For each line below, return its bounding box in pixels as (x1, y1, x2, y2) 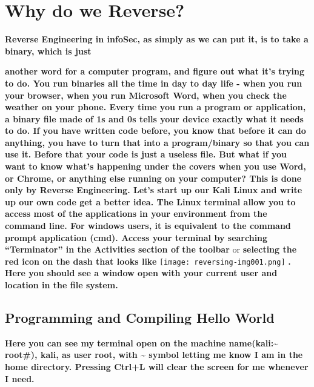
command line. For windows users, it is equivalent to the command (5, 219, 291, 232)
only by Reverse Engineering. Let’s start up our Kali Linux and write (5, 184, 302, 196)
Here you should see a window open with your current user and (5, 266, 278, 279)
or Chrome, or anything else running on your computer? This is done (5, 171, 302, 184)
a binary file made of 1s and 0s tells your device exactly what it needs (5, 112, 304, 125)
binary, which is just (5, 44, 92, 57)
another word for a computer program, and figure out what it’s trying (5, 65, 305, 78)
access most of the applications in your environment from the (5, 207, 267, 220)
